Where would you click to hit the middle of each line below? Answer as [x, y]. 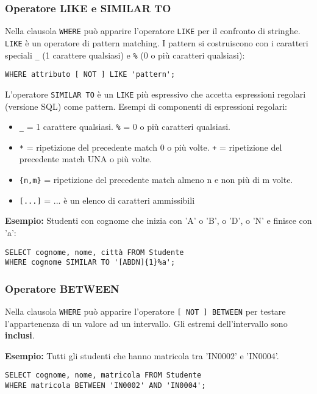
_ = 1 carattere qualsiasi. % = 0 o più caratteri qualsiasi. [125, 127]
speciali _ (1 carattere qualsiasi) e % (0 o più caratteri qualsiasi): [125, 55]
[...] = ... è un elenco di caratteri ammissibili [107, 200]
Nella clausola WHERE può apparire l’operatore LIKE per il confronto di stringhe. [153, 31]
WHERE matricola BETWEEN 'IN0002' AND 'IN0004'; [105, 386]
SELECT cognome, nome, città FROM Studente [94, 252]
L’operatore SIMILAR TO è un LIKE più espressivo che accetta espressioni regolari [155, 94]
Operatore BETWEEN [62, 288]
